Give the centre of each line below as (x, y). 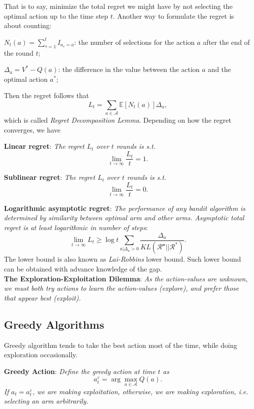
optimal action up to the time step (56, 16)
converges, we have (32, 129)
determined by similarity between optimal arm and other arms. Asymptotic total (124, 218)
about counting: (28, 25)
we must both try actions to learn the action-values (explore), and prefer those (122, 288)
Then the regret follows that (47, 95)
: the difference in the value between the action (129, 69)
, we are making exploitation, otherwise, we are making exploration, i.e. (140, 391)
